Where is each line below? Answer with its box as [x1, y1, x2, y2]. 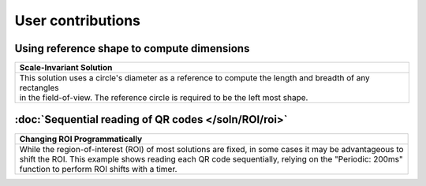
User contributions [14, 12, 141, 29]
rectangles [19, 83, 59, 94]
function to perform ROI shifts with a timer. [19, 163, 177, 174]
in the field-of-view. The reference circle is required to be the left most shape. [19, 92, 308, 103]
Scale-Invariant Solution [19, 62, 113, 73]
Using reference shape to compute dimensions [14, 42, 250, 55]
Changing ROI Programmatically [19, 133, 143, 144]
